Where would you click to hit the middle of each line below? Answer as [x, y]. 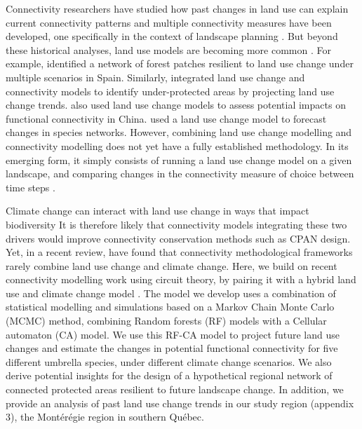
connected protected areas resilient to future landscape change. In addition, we [175, 389]
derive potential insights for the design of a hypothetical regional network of [169, 375]
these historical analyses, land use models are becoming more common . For [168, 49]
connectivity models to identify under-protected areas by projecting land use [170, 91]
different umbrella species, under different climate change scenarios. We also [169, 361]
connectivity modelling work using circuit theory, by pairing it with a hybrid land [181, 279]
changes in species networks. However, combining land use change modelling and [179, 132]
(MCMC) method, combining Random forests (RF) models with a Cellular [166, 321]
